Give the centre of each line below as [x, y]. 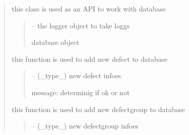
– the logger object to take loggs [81, 25]
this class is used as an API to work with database [89, 8]
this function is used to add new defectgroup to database [98, 109]
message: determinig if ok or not [81, 92]
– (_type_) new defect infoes [76, 75]
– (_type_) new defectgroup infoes [85, 126]
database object [55, 42]
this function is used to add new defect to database [90, 59]
